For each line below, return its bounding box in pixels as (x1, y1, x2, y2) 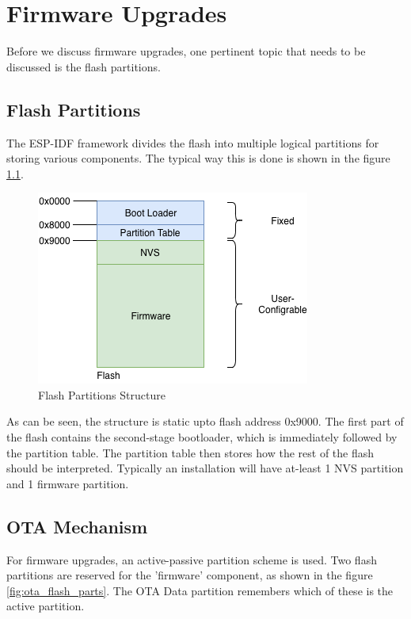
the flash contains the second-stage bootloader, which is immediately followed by (6, 429, 398, 445)
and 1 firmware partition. (6, 475, 129, 491)
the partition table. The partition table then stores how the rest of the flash (6, 444, 375, 460)
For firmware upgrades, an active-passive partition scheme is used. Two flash (6, 551, 377, 567)
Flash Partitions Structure (38, 386, 166, 403)
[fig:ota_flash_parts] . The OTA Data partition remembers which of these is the (6, 582, 394, 598)
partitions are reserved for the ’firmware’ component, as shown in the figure (6, 567, 373, 583)
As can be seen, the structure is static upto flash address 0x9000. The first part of (6, 413, 404, 430)
